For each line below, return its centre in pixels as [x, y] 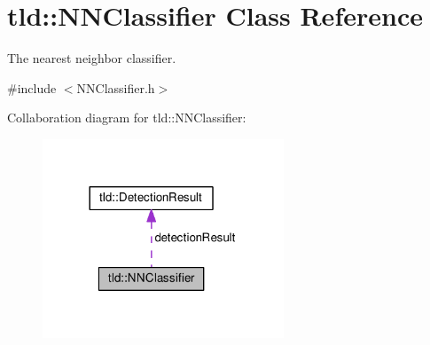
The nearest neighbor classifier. [92, 58]
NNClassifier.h [116, 87]
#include [32, 87]
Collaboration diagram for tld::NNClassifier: [127, 118]
